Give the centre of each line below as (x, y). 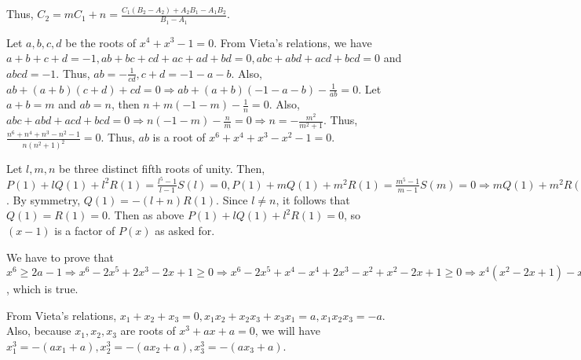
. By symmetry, (44, 199)
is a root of (179, 137)
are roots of (148, 331)
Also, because (39, 331)
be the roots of (101, 42)
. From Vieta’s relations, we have (293, 42)
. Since (232, 199)
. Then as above (146, 215)
